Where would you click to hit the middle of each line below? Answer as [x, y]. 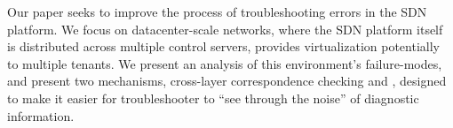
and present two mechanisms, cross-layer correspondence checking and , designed [227, 81]
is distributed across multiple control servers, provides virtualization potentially [223, 46]
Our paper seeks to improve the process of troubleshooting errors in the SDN [217, 11]
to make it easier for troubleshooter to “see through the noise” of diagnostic [213, 98]
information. [41, 115]
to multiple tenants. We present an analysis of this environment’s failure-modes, [225, 63]
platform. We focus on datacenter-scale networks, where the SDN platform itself [225, 29]
